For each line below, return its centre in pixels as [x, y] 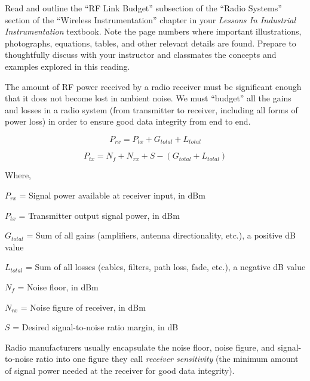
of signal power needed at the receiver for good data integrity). [120, 370]
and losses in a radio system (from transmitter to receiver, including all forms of [151, 109]
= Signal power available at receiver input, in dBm [112, 195]
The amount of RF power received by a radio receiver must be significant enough [153, 86]
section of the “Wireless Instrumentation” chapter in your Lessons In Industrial [151, 19]
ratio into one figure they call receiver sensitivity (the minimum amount [167, 359]
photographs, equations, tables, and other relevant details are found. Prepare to [151, 43]
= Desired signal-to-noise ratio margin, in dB [96, 327]
